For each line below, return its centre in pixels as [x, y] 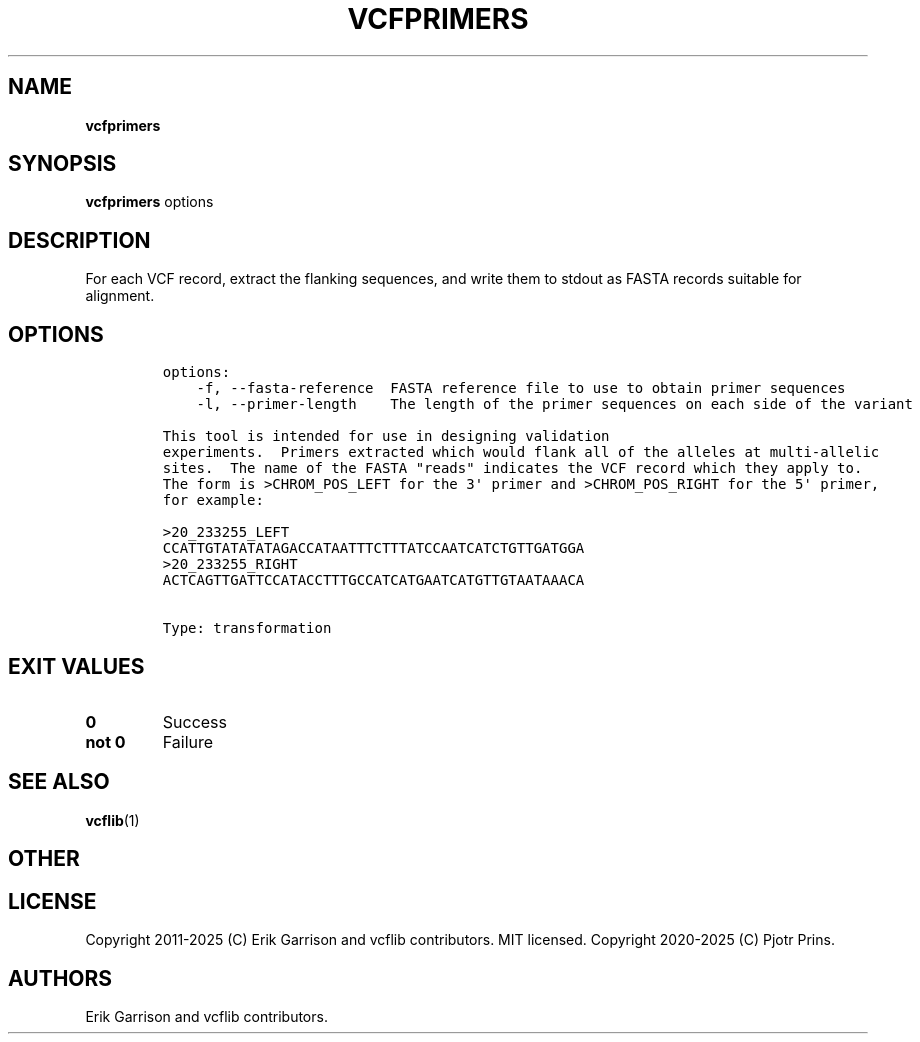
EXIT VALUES [76, 666]
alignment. [120, 296]
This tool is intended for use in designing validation [386, 436]
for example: [213, 500]
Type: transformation [247, 628]
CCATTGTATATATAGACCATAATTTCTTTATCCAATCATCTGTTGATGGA [373, 548]
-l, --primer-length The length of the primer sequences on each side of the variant [554, 404]
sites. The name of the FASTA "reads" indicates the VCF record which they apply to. [512, 468]
